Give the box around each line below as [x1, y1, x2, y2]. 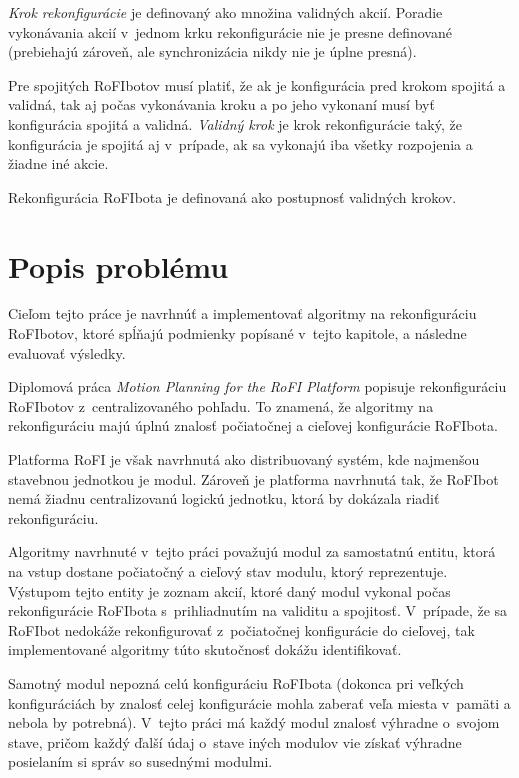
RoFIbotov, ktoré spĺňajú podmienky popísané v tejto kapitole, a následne [8, 323, 467, 344]
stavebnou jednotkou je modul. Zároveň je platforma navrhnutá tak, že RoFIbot [8, 468, 499, 489]
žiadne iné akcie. [8, 153, 109, 174]
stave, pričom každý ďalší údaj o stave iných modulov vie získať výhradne [8, 731, 462, 752]
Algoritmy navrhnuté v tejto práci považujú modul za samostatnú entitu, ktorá [8, 541, 496, 562]
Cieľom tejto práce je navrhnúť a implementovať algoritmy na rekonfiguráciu [8, 303, 477, 324]
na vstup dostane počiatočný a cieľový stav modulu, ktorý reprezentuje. [8, 561, 448, 581]
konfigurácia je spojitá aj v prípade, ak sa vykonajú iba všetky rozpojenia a [8, 133, 473, 154]
